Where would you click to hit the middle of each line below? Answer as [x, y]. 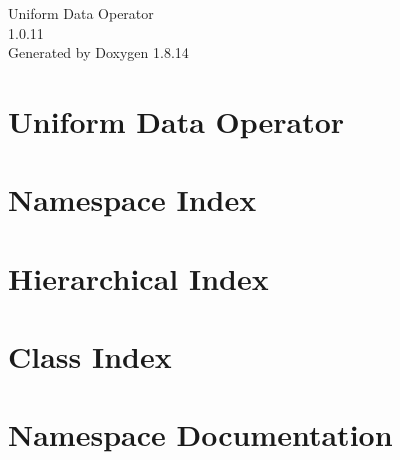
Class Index [90, 356]
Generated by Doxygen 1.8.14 [98, 52]
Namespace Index [132, 199]
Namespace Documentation [200, 434]
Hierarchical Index [138, 277]
